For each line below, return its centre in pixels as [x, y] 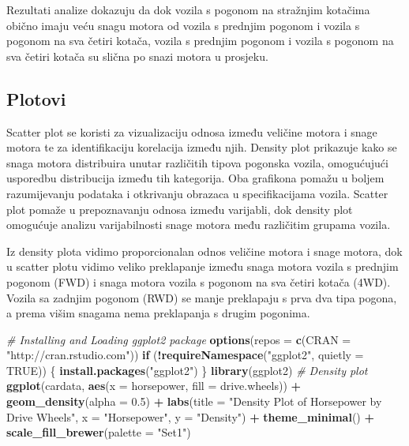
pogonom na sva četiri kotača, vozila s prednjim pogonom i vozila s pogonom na [200, 41]
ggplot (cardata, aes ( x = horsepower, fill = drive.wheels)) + [154, 386]
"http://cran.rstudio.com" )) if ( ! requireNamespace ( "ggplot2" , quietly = [185, 355]
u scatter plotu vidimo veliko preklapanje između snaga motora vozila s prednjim [203, 266]
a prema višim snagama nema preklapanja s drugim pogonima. [158, 313]
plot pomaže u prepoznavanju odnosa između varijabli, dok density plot [180, 209]
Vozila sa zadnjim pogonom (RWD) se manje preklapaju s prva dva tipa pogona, [202, 297]
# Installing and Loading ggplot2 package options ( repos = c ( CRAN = [179, 339]
